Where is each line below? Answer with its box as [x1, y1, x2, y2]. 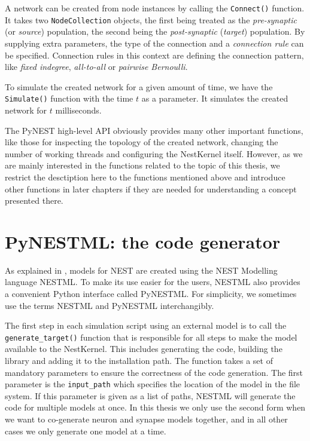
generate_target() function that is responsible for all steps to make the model [5, 330, 297, 343]
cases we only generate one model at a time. [5, 424, 166, 437]
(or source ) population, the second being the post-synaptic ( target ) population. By [5, 25, 305, 38]
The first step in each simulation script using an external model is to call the [5, 319, 287, 332]
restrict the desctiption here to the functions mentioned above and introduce [5, 170, 285, 183]
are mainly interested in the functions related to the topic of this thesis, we [5, 159, 280, 171]
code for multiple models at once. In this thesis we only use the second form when [5, 401, 306, 414]
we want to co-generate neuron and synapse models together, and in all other [5, 413, 288, 425]
